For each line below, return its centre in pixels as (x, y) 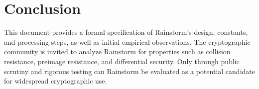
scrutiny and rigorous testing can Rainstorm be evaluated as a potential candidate (129, 71)
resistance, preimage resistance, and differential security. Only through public (122, 61)
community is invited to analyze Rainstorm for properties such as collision (117, 51)
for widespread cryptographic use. (56, 81)
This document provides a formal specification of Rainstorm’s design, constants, (126, 32)
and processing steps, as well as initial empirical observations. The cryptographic (127, 42)
